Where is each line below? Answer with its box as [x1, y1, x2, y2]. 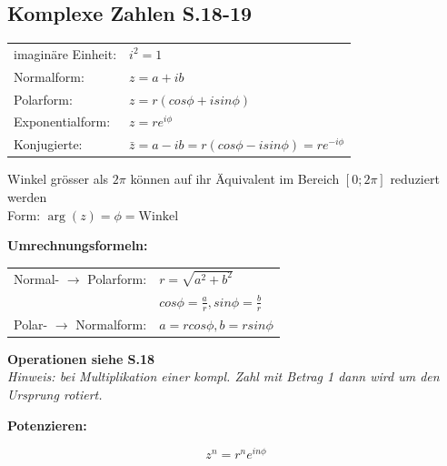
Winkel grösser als [7, 169, 109, 188]
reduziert [390, 169, 440, 188]
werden [7, 187, 47, 207]
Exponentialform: [14, 112, 111, 131]
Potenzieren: [7, 415, 87, 434]
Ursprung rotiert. [7, 385, 103, 404]
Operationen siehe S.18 [7, 349, 155, 368]
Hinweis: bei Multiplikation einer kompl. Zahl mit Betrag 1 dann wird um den [7, 367, 440, 386]
